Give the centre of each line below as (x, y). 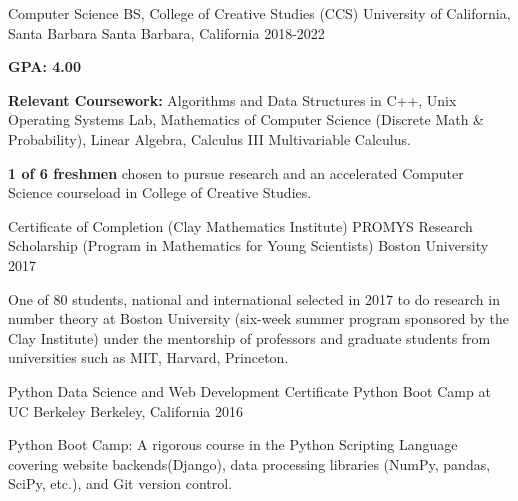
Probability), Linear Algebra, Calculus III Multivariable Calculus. (209, 138)
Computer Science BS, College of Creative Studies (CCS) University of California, (259, 13)
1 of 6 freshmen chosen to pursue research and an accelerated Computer (236, 172)
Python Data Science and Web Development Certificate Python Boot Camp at (249, 390)
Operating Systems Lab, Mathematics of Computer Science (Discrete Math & (246, 119)
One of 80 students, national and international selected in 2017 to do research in (254, 298)
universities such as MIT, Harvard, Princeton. (148, 357)
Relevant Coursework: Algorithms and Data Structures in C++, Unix (232, 99)
